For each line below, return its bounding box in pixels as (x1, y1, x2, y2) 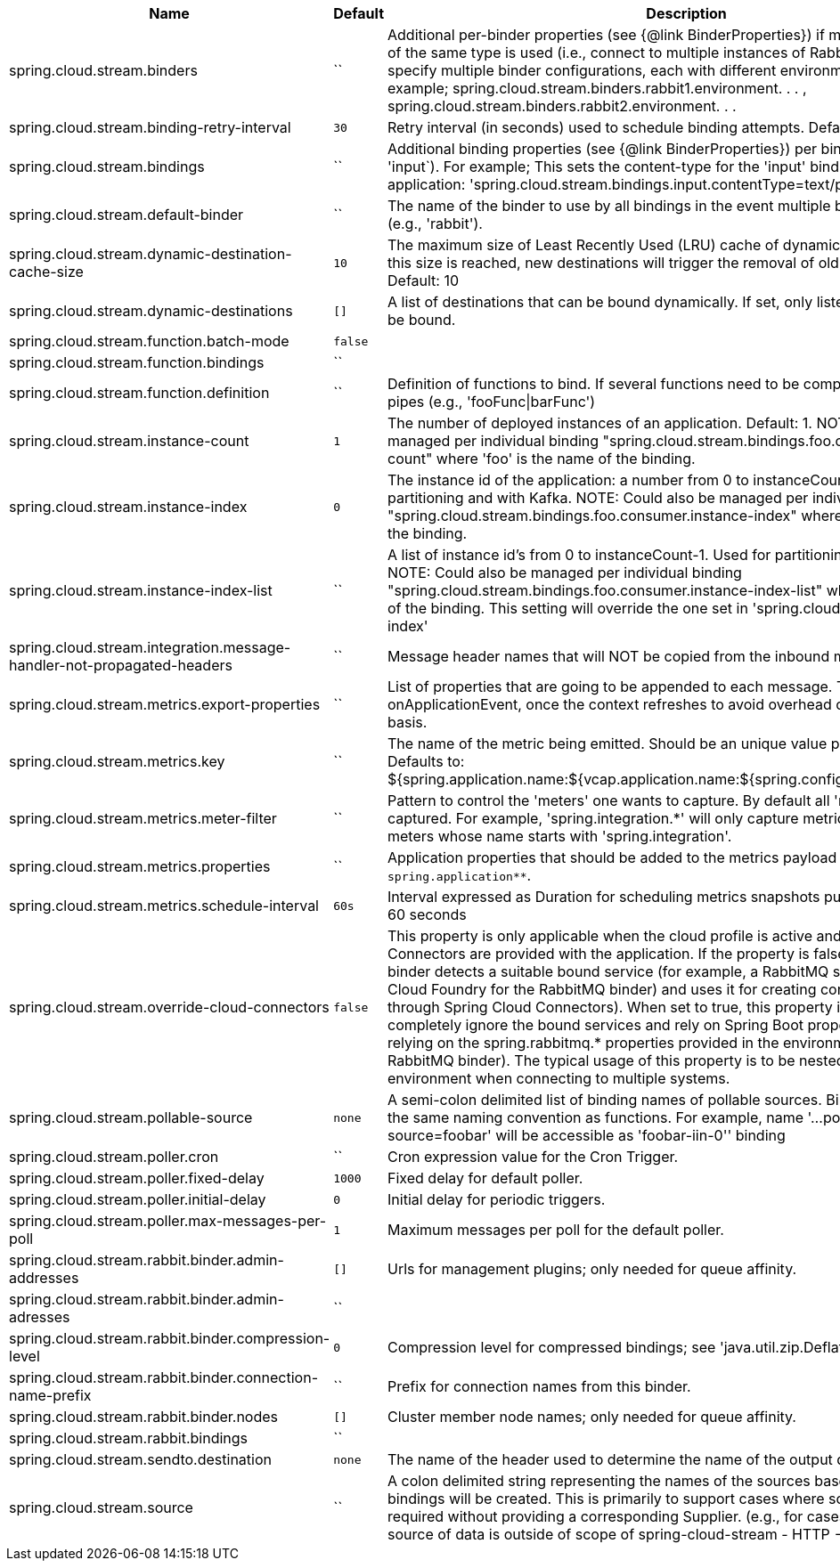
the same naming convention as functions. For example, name (387, 1109, 804, 1126)
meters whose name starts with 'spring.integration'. (387, 827, 732, 845)
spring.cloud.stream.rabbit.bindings (9, 1429, 249, 1447)
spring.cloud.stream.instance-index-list (9, 581, 273, 599)
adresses (9, 1308, 70, 1326)
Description (646, 4, 727, 22)
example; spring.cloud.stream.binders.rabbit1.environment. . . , (387, 79, 807, 97)
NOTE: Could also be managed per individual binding (387, 564, 742, 581)
